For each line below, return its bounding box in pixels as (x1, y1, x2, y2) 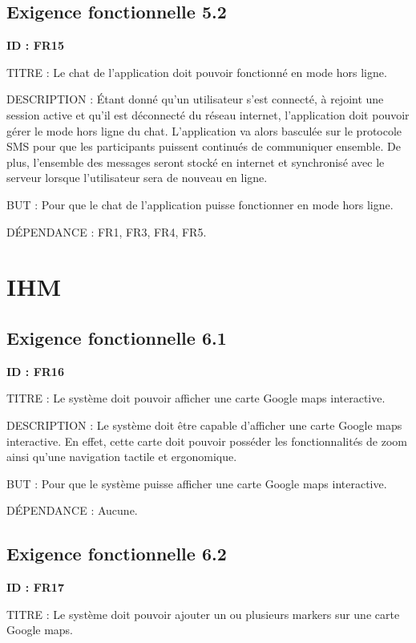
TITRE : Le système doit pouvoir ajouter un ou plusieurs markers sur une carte (6, 605, 400, 622)
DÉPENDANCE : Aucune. (6, 502, 138, 519)
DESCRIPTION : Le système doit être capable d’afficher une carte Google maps (6, 416, 402, 433)
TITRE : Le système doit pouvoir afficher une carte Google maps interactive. (6, 390, 386, 406)
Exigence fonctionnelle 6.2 (6, 541, 227, 566)
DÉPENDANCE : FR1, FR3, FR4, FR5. (6, 223, 207, 240)
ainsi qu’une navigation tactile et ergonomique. (6, 448, 237, 465)
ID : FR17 (6, 579, 64, 596)
